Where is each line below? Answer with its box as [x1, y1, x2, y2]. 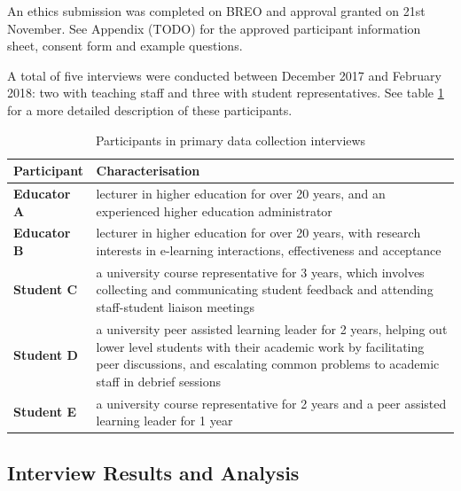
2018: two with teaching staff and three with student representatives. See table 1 [7, 83, 444, 102]
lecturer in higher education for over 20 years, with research [96, 223, 421, 242]
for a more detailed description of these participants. [7, 100, 293, 119]
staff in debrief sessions [96, 371, 221, 390]
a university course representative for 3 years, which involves [96, 262, 425, 281]
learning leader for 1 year [96, 411, 233, 430]
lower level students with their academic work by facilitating [96, 337, 425, 355]
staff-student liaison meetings [96, 298, 254, 316]
